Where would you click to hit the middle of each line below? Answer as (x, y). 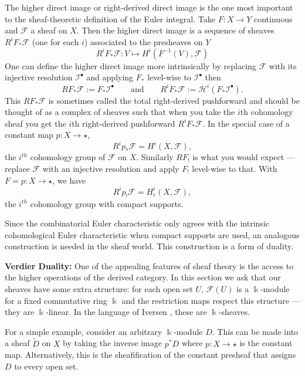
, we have (69, 180)
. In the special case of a (246, 123)
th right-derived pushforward (123, 123)
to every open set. (46, 366)
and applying (110, 77)
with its (283, 65)
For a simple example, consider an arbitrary (84, 331)
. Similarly (155, 157)
